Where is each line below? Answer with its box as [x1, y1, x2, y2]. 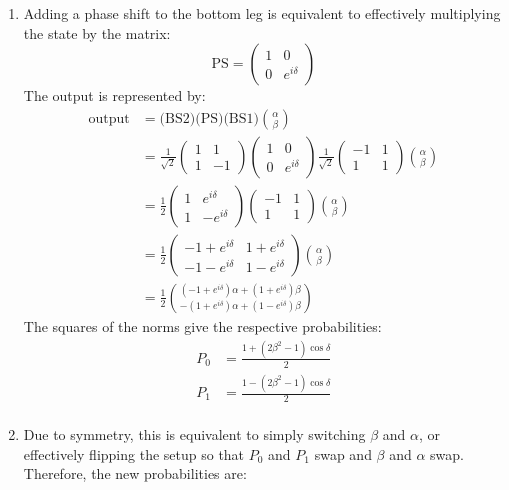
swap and [314, 443, 372, 464]
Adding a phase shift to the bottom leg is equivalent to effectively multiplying [23, 3, 501, 23]
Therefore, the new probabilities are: [23, 463, 247, 484]
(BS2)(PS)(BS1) [159, 111, 259, 126]
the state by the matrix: [23, 22, 171, 43]
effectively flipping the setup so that [23, 443, 245, 464]
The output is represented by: [23, 85, 206, 106]
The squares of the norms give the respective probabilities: [23, 315, 382, 336]
